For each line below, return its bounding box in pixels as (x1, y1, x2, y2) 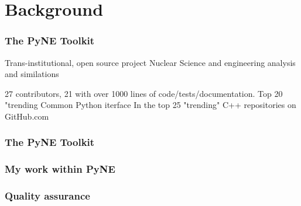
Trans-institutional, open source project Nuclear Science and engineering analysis (5, 56, 296, 68)
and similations (5, 68, 59, 80)
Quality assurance (5, 188, 90, 203)
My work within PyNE (5, 162, 115, 176)
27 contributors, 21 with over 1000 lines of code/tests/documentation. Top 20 (5, 87, 283, 99)
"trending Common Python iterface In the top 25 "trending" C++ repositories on (5, 99, 296, 111)
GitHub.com (5, 110, 49, 122)
